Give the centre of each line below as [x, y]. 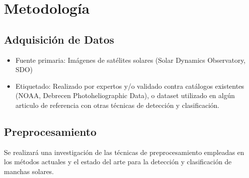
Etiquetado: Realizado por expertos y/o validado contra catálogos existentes [130, 86]
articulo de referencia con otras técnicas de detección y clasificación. [117, 105]
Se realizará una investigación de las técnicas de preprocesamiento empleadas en [124, 152]
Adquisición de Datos [59, 39]
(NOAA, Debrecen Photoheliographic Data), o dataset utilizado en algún [125, 95]
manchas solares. [29, 171]
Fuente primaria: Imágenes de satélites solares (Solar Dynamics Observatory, [130, 60]
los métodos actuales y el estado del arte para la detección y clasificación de [118, 162]
